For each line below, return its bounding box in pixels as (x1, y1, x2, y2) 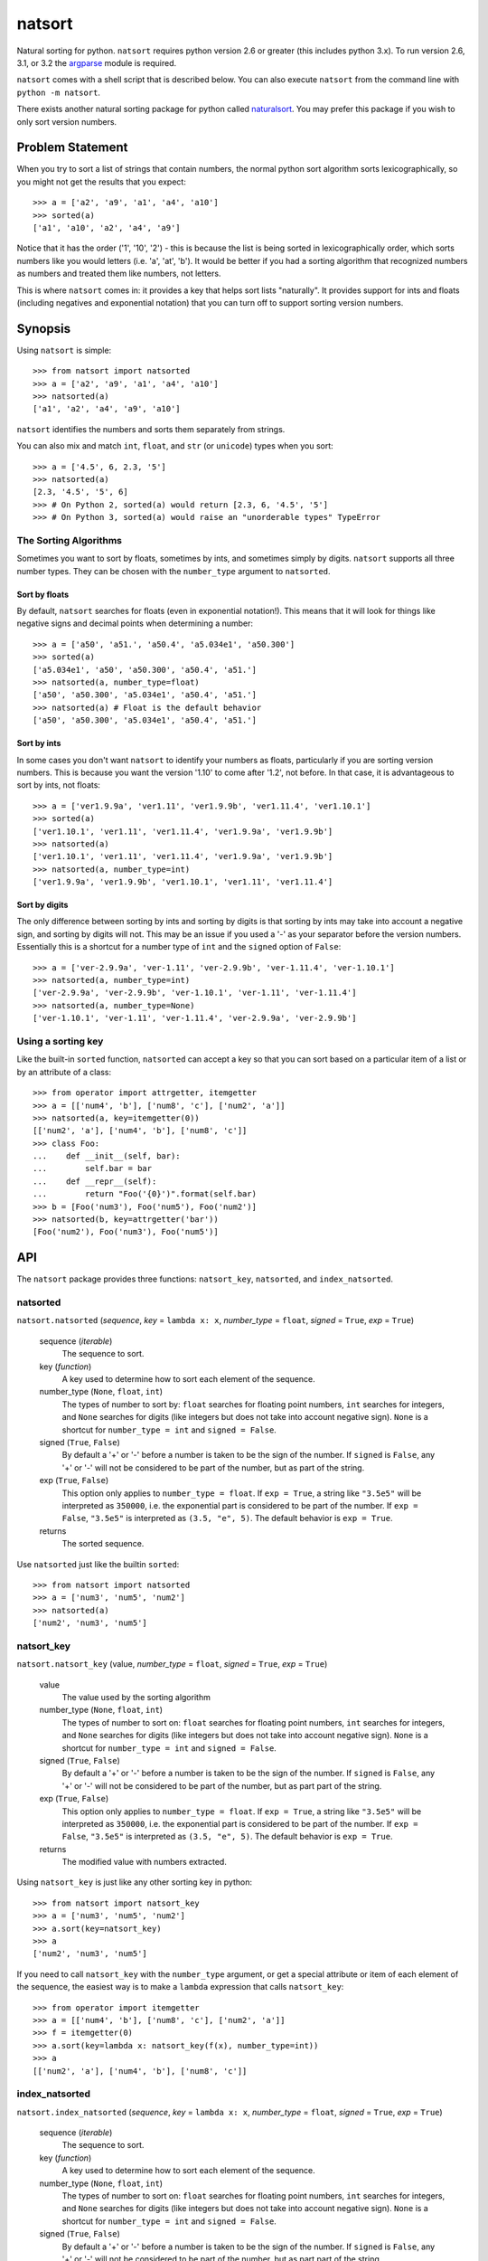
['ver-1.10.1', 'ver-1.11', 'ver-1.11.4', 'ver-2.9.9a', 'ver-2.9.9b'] (33, 1013, 357, 1024)
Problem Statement (16, 140, 128, 156)
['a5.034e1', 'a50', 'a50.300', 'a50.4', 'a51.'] (33, 665, 258, 675)
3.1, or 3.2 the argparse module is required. (16, 57, 177, 68)
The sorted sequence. (61, 1538, 145, 1549)
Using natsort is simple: (16, 345, 112, 355)
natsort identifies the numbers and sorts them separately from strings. (16, 423, 286, 434)
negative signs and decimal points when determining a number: (16, 618, 253, 629)
